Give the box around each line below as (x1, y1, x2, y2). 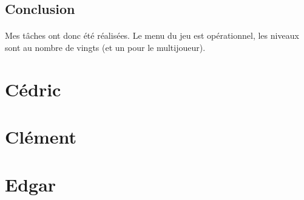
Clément (5, 124, 77, 149)
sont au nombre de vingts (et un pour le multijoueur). (5, 41, 206, 53)
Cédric (5, 76, 61, 101)
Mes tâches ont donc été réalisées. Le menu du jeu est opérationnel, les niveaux (5, 29, 299, 42)
